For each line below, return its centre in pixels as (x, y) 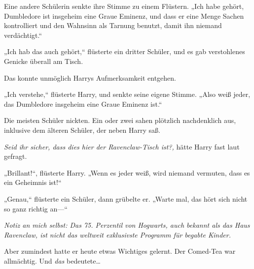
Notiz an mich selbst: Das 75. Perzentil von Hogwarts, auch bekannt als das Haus (127, 225)
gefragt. (16, 156)
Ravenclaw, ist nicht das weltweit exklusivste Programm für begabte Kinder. (117, 234)
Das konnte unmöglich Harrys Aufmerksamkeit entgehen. (90, 77)
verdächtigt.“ (23, 35)
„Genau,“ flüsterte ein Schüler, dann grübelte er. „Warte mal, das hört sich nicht (126, 198)
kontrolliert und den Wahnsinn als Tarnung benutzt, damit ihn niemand (113, 25)
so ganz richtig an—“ (36, 208)
